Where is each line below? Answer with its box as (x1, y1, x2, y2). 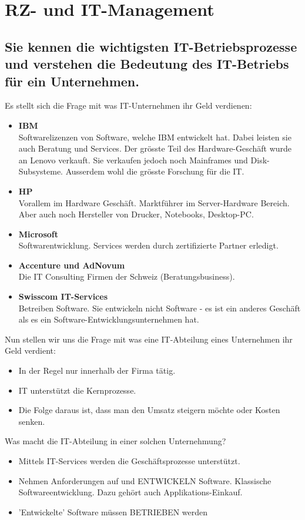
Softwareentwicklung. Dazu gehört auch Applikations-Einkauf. (18, 486, 243, 498)
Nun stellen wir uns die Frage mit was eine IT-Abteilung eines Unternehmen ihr (5, 333, 293, 345)
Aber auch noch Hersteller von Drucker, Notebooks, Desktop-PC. (18, 208, 254, 220)
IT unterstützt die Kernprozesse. (18, 384, 136, 396)
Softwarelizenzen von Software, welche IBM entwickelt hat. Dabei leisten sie (18, 130, 291, 143)
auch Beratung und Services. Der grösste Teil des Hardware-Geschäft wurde (18, 142, 292, 155)
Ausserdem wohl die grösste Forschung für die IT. (65, 165, 244, 177)
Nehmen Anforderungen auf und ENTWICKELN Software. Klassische (18, 474, 272, 487)
